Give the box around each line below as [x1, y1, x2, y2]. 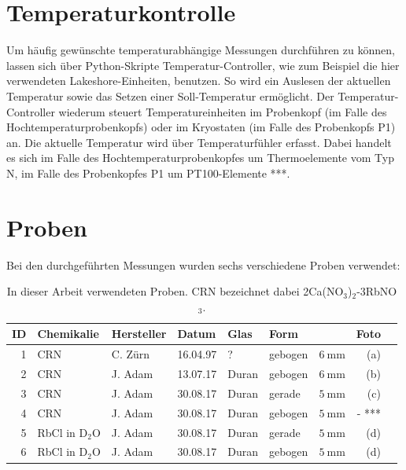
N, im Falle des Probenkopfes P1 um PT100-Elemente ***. [6, 164, 290, 181]
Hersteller [111, 325, 167, 342]
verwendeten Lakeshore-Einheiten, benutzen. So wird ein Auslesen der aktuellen [6, 72, 391, 89]
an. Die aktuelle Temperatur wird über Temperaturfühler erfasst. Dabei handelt [6, 134, 392, 150]
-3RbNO [356, 283, 397, 299]
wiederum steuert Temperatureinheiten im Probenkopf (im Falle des [58, 103, 387, 119]
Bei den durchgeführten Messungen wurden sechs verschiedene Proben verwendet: [6, 256, 400, 273]
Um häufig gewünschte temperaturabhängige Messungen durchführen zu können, [6, 42, 395, 58]
